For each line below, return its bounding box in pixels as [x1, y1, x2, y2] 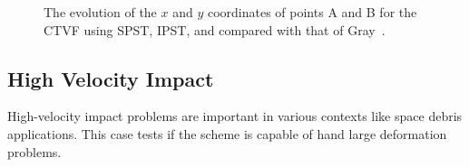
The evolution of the [44, 3, 157, 21]
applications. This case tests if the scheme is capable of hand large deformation [7, 124, 447, 143]
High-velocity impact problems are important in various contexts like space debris [7, 107, 463, 125]
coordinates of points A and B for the [207, 3, 417, 21]
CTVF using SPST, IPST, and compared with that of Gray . [44, 20, 386, 39]
